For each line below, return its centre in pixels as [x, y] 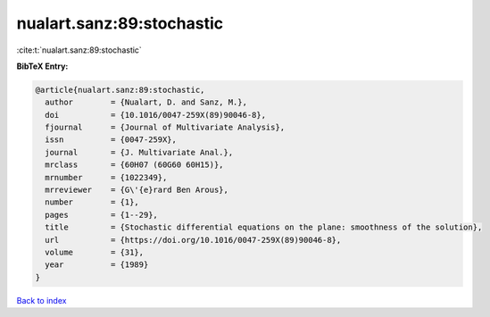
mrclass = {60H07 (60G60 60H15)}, [134, 165]
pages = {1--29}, [101, 215]
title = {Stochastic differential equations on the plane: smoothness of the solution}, [264, 227]
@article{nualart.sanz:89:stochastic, [120, 90]
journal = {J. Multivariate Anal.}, [139, 152]
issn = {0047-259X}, [111, 140]
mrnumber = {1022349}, [106, 177]
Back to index [42, 300]
